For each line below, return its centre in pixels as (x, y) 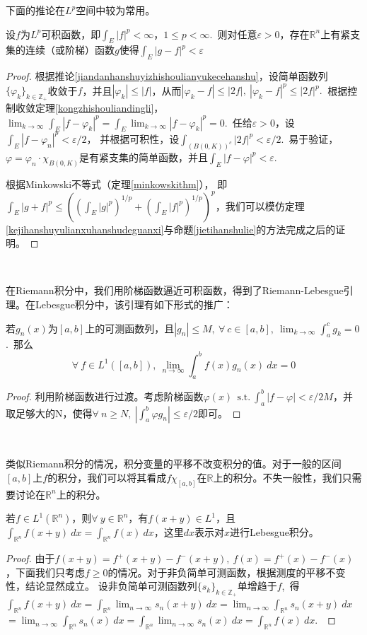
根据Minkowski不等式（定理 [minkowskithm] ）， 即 (117, 183)
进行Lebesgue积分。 (274, 532)
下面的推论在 (35, 10)
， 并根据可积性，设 (133, 138)
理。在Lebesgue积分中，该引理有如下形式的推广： (120, 304)
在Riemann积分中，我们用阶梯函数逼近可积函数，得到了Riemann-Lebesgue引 (180, 290)
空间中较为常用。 (116, 10)
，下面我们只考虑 (45, 572)
